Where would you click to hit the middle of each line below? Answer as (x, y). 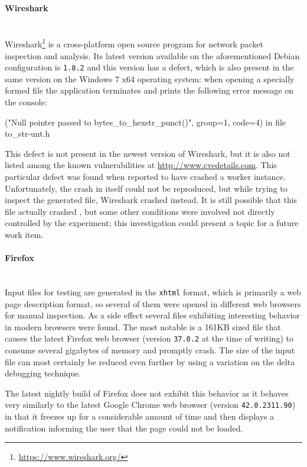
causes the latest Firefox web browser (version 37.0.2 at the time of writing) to (149, 338)
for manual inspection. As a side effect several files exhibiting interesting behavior (152, 315)
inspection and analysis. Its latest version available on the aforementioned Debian (152, 55)
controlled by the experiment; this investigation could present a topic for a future (152, 223)
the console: (26, 102)
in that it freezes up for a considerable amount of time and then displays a (140, 416)
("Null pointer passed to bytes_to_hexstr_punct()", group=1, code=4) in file (146, 122)
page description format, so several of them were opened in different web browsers (153, 303)
